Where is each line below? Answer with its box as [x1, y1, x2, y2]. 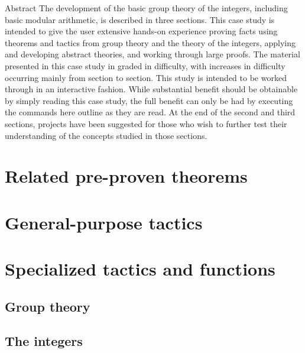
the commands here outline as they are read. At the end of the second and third [5, 106, 296, 118]
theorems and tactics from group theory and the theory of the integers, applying [5, 36, 296, 48]
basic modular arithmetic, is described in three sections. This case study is [5, 13, 275, 25]
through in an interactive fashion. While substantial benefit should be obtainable [5, 83, 298, 95]
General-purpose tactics [5, 210, 203, 234]
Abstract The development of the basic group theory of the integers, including [5, 2, 288, 14]
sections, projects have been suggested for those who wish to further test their [5, 117, 287, 129]
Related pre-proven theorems [5, 164, 248, 188]
